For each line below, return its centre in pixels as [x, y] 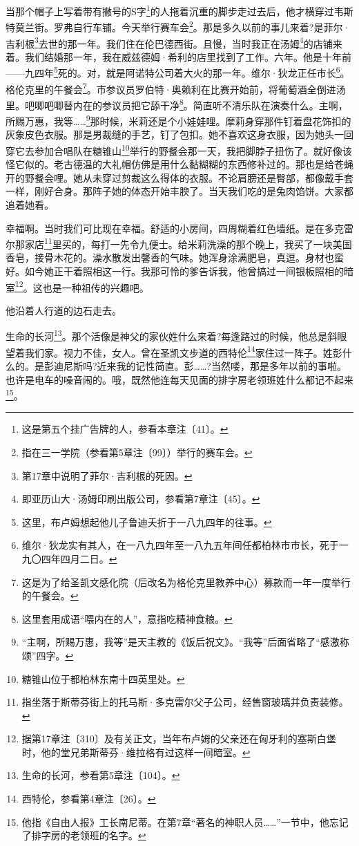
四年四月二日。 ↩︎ [79, 558]
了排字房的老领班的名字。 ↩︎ [84, 835]
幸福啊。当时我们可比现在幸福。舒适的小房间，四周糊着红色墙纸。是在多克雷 [179, 228]
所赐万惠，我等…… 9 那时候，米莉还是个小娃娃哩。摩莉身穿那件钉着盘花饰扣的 [178, 120]
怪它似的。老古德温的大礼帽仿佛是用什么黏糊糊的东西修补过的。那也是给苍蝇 [179, 164]
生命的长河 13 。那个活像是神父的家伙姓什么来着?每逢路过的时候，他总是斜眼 [176, 335]
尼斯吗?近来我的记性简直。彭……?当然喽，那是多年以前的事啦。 [205, 365]
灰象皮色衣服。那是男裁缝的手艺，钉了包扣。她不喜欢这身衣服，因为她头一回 [179, 134]
